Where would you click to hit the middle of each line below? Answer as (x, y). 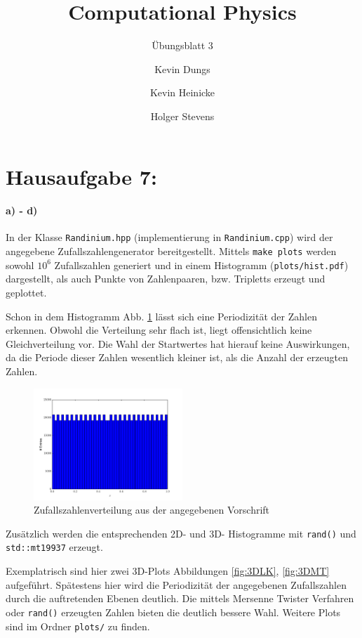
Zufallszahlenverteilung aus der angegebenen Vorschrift (152, 510)
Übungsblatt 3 (182, 45)
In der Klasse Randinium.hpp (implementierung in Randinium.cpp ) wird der (169, 237)
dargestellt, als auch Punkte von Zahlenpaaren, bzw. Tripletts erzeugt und (166, 279)
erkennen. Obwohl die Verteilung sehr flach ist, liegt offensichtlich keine (159, 330)
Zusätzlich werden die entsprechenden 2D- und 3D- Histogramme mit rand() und (181, 533)
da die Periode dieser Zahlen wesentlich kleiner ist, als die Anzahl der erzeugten (177, 357)
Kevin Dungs (182, 69)
